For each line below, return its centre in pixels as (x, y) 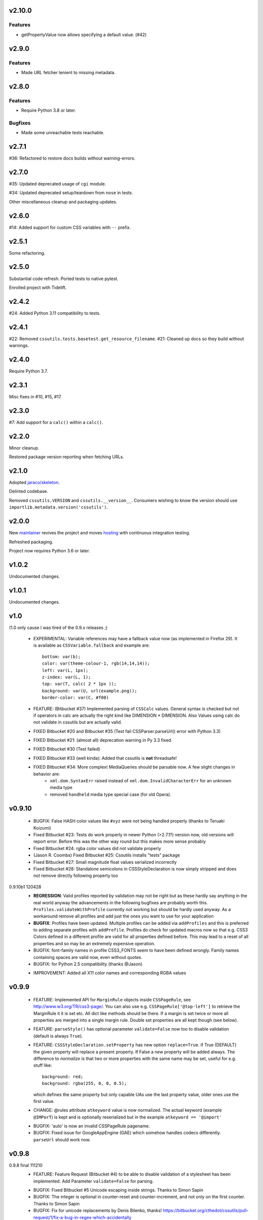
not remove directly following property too (76, 875)
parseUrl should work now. (62, 1139)
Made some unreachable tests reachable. (63, 133)
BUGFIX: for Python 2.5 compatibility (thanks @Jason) (88, 964)
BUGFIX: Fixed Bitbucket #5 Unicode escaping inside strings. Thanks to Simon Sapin (118, 1190)
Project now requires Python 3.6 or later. (49, 550)
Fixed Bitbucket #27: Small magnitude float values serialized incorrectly (105, 862)
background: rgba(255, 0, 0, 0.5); (85, 1084)
